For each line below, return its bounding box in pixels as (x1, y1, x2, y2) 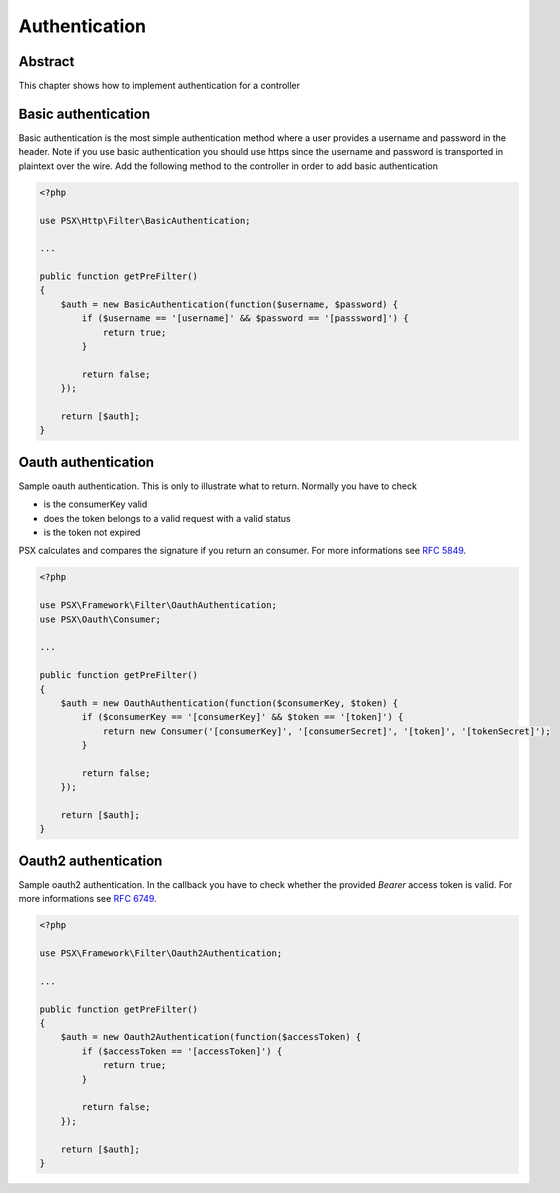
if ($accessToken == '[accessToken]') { (81, 1045, 283, 1057)
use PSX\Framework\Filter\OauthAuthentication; (39, 600, 277, 611)
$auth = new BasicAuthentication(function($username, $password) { (60, 298, 399, 310)
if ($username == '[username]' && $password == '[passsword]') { (81, 313, 409, 324)
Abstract (18, 53, 75, 70)
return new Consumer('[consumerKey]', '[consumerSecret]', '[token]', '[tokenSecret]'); (102, 725, 552, 737)
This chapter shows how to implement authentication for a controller (18, 80, 300, 92)
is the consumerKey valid (43, 498, 148, 510)
